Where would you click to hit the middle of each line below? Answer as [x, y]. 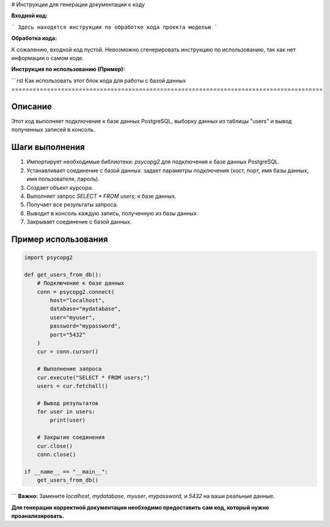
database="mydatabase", [86, 309]
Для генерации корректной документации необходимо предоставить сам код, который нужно [140, 507]
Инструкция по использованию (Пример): [68, 69]
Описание [31, 106]
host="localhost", [77, 301]
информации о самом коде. [48, 58]
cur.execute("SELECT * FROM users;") [94, 377]
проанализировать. [38, 516]
